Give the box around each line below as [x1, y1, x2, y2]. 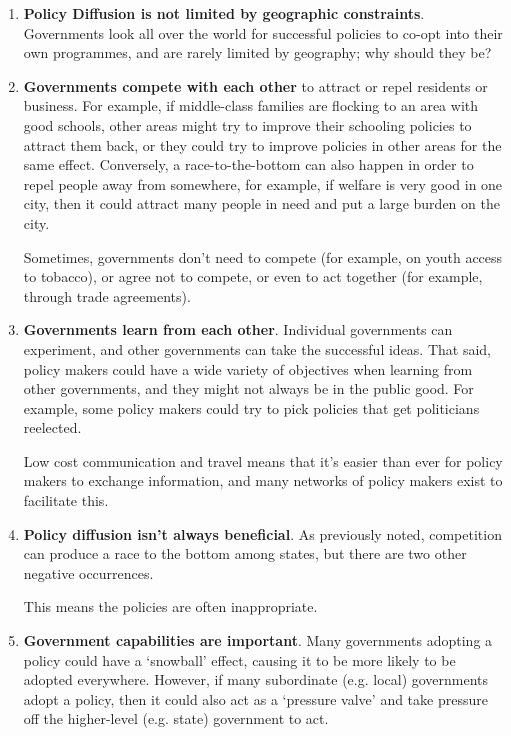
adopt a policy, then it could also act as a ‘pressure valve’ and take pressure [23, 688, 488, 709]
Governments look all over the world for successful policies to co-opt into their [23, 22, 503, 43]
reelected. [23, 417, 82, 438]
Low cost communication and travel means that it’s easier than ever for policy [23, 450, 503, 471]
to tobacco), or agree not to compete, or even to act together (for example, [23, 266, 483, 287]
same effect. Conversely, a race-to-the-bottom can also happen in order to [23, 154, 474, 175]
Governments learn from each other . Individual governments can [23, 319, 453, 340]
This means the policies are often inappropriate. [23, 596, 318, 617]
